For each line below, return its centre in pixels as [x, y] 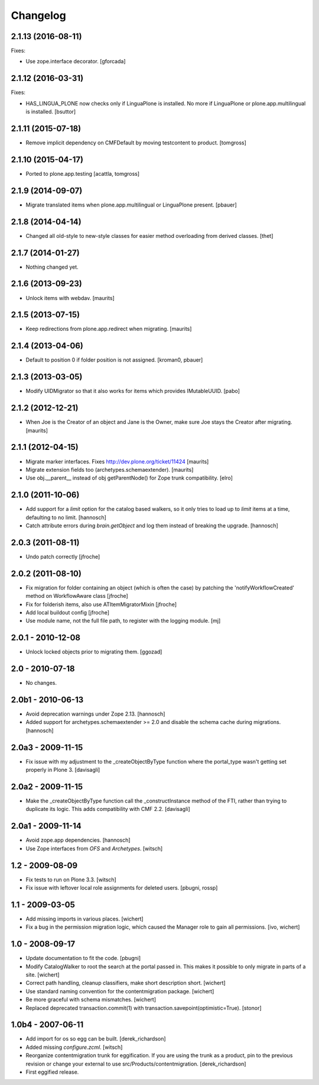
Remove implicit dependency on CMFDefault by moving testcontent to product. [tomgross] [136, 143]
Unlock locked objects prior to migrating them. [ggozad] [94, 652]
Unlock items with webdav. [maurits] [70, 298]
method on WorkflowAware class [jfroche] [77, 596]
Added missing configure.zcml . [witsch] [74, 1047]
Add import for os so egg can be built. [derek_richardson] [96, 1039]
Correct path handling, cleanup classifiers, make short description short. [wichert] [126, 983]
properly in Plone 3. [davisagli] [63, 770]
